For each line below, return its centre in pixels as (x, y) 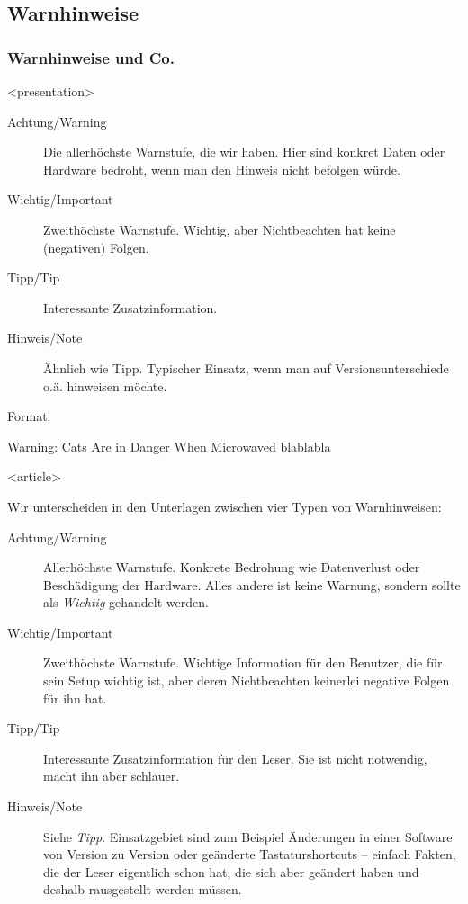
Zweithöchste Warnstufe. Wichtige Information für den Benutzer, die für (243, 662)
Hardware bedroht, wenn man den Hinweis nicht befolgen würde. (222, 169)
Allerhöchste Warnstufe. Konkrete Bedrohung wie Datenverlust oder (232, 567)
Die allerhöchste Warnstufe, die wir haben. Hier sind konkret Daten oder (244, 152)
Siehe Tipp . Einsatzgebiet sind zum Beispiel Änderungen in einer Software (248, 836)
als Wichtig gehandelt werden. (126, 602)
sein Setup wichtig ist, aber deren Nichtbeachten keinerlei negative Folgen (247, 680)
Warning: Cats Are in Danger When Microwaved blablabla (169, 446)
